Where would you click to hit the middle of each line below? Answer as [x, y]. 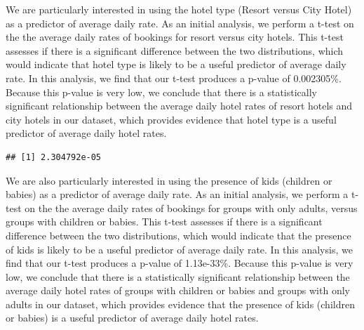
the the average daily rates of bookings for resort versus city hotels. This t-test [175, 37]
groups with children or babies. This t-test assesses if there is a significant [164, 222]
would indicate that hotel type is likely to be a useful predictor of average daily [176, 64]
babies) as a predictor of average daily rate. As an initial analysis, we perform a [177, 194]
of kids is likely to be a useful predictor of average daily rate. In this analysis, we [179, 249]
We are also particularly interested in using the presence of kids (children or [169, 180]
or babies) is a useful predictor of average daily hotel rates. [132, 318]
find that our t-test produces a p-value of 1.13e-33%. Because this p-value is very [180, 263]
